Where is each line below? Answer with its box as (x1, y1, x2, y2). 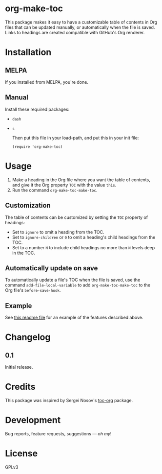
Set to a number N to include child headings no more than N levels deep (12, 244, 155, 250)
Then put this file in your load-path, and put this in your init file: (12, 135, 139, 141)
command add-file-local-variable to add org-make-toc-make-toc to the (5, 282, 150, 288)
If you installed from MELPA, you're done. (5, 79, 89, 85)
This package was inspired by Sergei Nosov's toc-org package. (5, 398, 133, 403)
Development (5, 415, 61, 426)
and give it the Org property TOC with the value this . (12, 182, 117, 188)
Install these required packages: (5, 106, 70, 112)
